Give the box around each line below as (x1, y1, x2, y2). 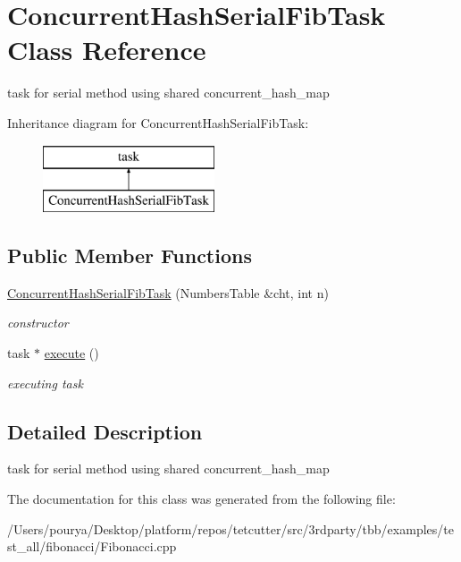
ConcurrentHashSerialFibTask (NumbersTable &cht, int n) (7, 283, 329, 302)
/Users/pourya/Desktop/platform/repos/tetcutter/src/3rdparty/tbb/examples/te (7, 519, 454, 538)
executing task (7, 373, 83, 392)
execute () (44, 344, 99, 362)
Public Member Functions (7, 242, 252, 269)
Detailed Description (7, 417, 203, 445)
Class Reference (7, 31, 206, 68)
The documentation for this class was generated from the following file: (7, 490, 396, 508)
